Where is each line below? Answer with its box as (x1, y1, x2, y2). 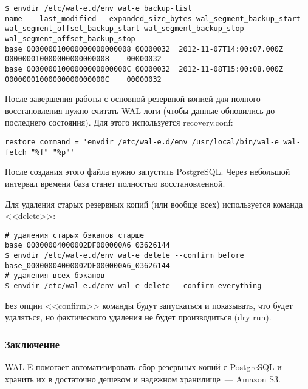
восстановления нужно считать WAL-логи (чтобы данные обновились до (5, 104, 275, 117)
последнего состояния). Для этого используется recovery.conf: (5, 116, 233, 129)
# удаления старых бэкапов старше (5, 231, 145, 240)
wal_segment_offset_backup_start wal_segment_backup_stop (5, 24, 244, 33)
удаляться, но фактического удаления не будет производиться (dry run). (5, 311, 272, 323)
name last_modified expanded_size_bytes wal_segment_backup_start (5, 14, 301, 23)
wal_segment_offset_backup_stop (5, 34, 135, 43)
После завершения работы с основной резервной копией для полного (5, 92, 261, 105)
